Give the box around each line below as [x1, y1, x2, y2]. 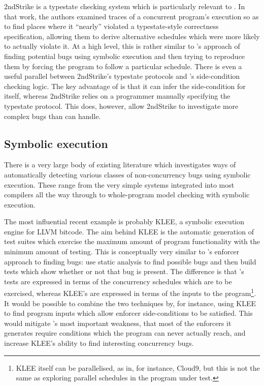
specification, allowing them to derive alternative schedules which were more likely [4, 31, 260, 41]
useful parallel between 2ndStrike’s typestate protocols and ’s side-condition [4, 71, 240, 81]
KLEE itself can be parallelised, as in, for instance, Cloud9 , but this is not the [16, 362, 260, 373]
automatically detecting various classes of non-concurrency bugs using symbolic [4, 169, 251, 180]
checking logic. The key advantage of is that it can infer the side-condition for [4, 80, 246, 91]
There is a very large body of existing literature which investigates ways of [4, 159, 236, 170]
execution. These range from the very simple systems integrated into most [4, 179, 235, 190]
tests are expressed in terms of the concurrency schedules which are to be [4, 276, 232, 286]
